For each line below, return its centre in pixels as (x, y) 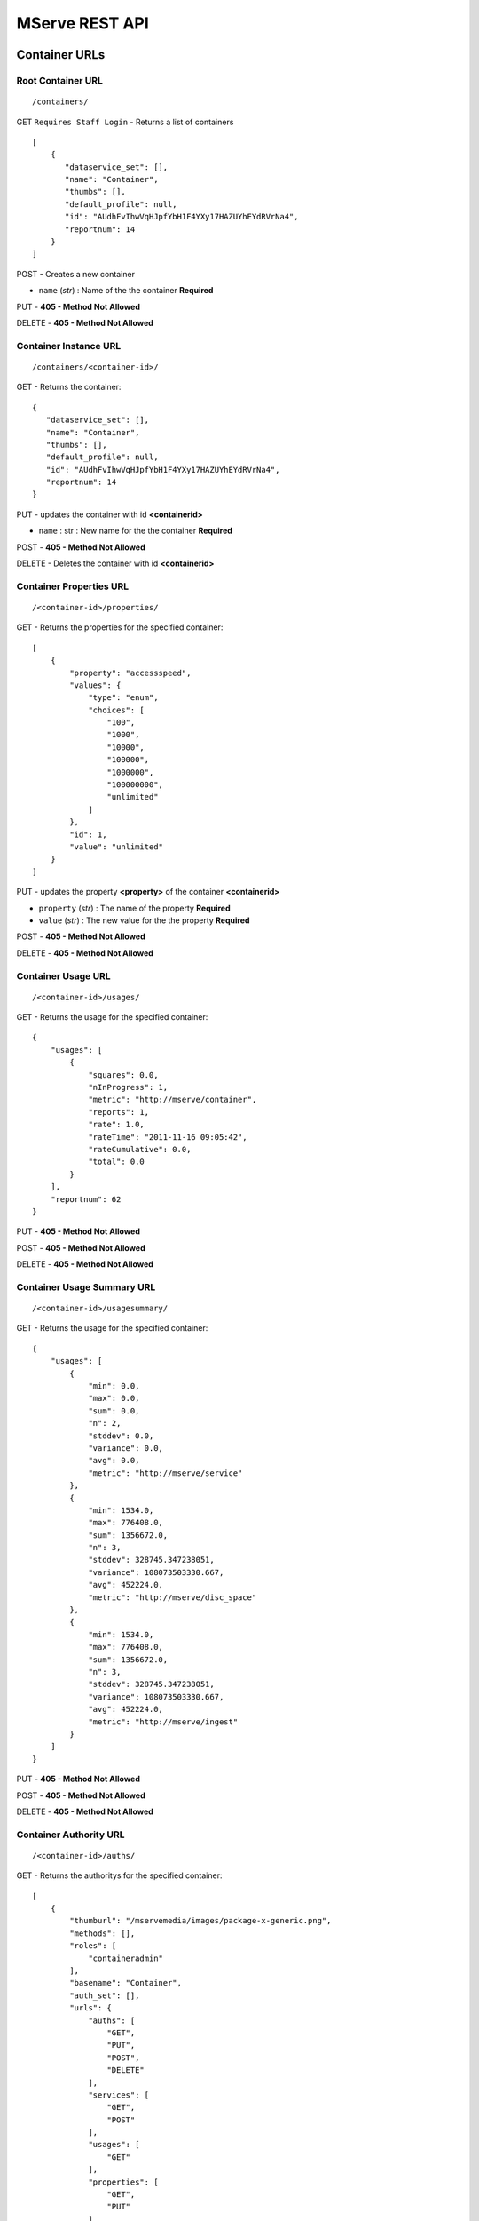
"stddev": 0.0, (121, 1436)
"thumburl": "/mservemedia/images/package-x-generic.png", (200, 1921)
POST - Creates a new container (75, 274)
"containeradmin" (126, 1958)
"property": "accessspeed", (130, 673)
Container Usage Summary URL (86, 1286)
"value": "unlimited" (117, 847)
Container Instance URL (69, 346)
